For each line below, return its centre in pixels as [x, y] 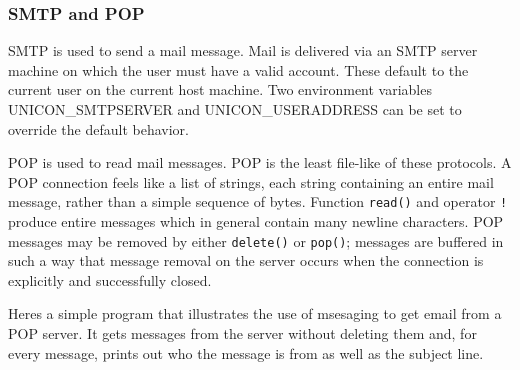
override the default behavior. [98, 128]
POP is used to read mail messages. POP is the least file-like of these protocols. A [260, 162]
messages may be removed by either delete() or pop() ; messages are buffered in [256, 240]
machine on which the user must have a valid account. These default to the [238, 69]
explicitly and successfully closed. [110, 279]
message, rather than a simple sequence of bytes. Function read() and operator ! [258, 201]
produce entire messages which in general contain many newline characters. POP [256, 221]
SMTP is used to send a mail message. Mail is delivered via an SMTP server [243, 50]
